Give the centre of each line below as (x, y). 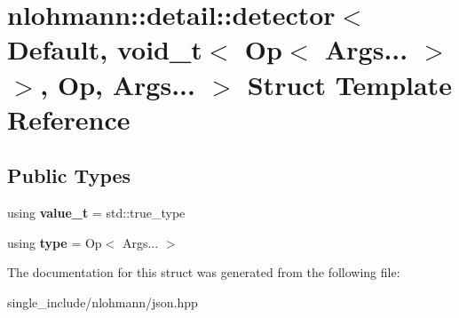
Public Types (69, 175)
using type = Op (55, 242)
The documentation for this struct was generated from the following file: (204, 272)
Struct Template (349, 84)
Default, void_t (105, 49)
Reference (69, 119)
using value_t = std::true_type (96, 213)
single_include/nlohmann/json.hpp (103, 302)
